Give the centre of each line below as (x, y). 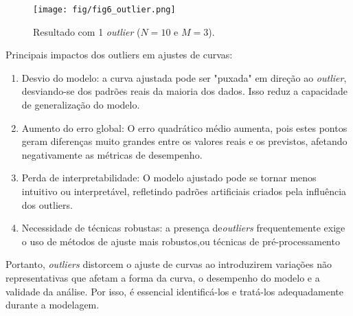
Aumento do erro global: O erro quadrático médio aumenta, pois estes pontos (184, 127)
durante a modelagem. (53, 305)
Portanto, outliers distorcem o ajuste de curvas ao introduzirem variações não (169, 264)
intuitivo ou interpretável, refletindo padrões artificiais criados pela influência (184, 191)
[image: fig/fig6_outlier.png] (104, 10)
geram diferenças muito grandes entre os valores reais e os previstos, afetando (184, 141)
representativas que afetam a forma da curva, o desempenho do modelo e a (163, 277)
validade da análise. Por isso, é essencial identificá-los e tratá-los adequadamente (174, 291)
